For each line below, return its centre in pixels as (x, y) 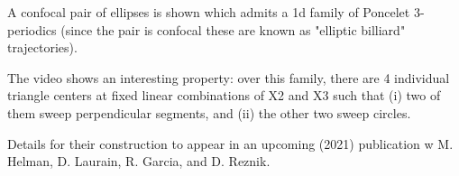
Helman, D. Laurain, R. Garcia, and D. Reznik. (139, 161)
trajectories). (42, 47)
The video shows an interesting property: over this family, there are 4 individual (229, 77)
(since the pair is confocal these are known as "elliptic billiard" (233, 29)
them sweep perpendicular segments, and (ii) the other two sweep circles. (209, 112)
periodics (32, 29)
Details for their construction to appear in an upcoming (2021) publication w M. (230, 143)
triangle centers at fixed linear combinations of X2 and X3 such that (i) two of (224, 95)
